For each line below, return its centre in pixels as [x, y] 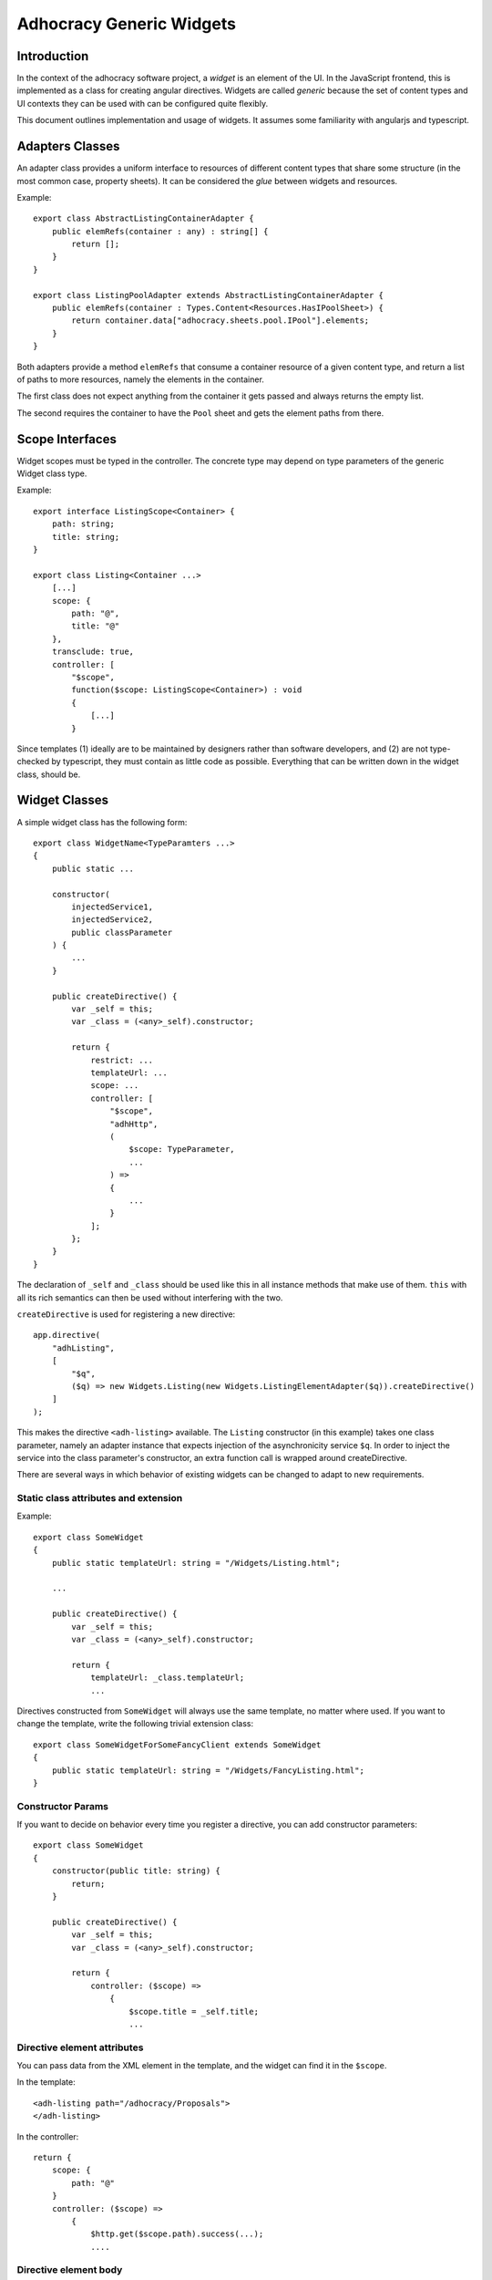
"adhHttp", [134, 1124]
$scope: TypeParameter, [182, 1150]
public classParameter [122, 932]
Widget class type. [52, 473]
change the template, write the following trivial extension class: [135, 1724]
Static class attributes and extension [100, 1498]
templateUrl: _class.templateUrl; [168, 1678]
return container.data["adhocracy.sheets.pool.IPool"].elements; [220, 321]
